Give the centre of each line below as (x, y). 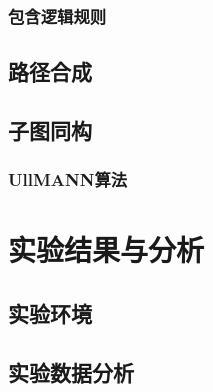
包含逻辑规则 (57, 15)
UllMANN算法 (68, 179)
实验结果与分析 (106, 249)
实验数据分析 (71, 371)
